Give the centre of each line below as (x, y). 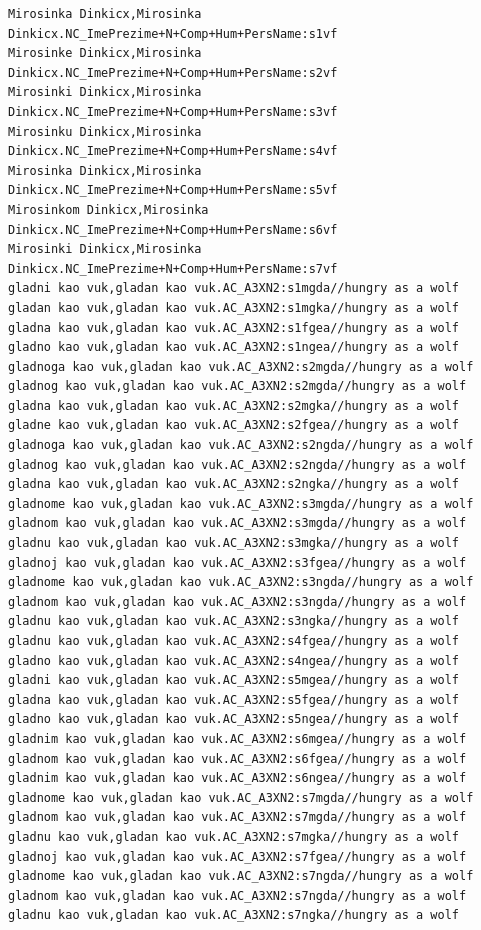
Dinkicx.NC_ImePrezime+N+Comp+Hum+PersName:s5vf (173, 190)
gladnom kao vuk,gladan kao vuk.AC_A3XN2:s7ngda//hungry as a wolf (237, 895)
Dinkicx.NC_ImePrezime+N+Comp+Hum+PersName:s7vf (173, 268)
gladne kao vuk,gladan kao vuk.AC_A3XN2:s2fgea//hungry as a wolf (234, 425)
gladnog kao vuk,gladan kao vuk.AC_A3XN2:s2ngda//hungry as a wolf (237, 464)
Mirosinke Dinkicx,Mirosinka (105, 53)
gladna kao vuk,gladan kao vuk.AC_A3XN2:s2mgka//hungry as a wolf (234, 405)
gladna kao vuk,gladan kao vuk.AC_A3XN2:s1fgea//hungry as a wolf (234, 327)
